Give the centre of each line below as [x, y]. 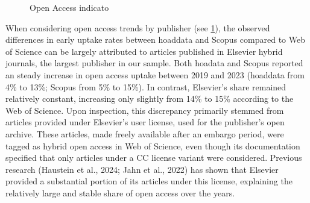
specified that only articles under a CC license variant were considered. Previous [154, 158]
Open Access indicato [69, 7]
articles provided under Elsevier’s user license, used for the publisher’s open [145, 122]
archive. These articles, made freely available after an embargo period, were [145, 133]
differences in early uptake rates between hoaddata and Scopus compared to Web [155, 39]
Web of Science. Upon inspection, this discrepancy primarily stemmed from [145, 110]
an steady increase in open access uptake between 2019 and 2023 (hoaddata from [155, 74]
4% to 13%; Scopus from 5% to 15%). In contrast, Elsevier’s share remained [146, 86]
